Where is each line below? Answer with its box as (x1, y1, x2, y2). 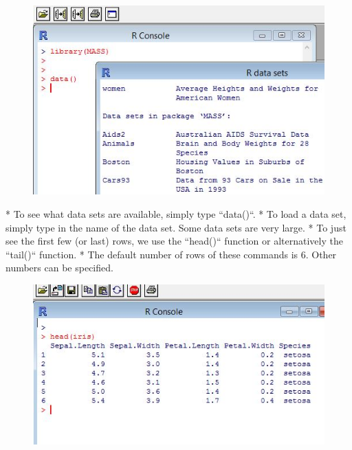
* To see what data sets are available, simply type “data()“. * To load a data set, (5, 207, 346, 221)
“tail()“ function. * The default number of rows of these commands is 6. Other (5, 247, 337, 261)
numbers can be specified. (5, 260, 113, 275)
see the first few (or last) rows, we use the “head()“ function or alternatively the (5, 234, 343, 248)
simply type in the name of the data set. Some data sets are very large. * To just (5, 220, 346, 234)
